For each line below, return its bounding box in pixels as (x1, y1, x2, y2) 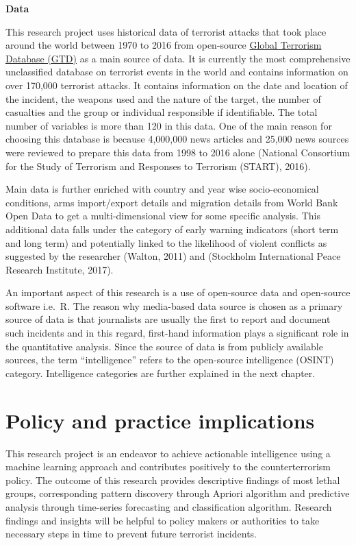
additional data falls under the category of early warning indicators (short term (5, 221, 339, 236)
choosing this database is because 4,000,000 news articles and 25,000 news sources (5, 132, 349, 146)
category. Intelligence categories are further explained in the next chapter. (5, 365, 316, 380)
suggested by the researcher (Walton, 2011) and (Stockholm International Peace (5, 249, 341, 263)
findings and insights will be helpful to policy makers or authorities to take (5, 513, 320, 527)
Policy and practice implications (5, 406, 315, 434)
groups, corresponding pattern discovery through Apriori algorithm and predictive (5, 486, 350, 500)
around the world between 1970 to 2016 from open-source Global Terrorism (5, 38, 322, 52)
